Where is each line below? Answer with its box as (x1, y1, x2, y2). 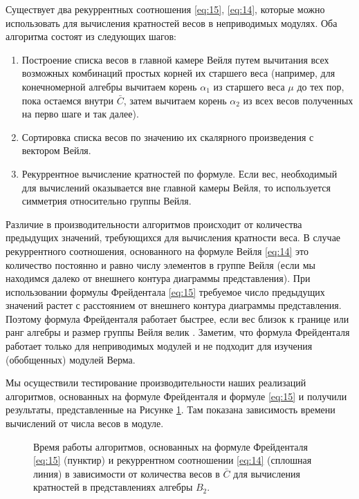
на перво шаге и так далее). (21, 106, 139, 121)
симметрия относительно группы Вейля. (21, 194, 192, 208)
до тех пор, (297, 79, 344, 93)
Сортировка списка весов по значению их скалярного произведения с (21, 129, 314, 144)
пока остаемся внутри (21, 93, 114, 107)
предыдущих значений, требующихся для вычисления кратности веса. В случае (6, 230, 341, 245)
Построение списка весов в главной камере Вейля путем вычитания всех (21, 52, 329, 66)
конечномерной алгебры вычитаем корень (21, 79, 197, 93)
